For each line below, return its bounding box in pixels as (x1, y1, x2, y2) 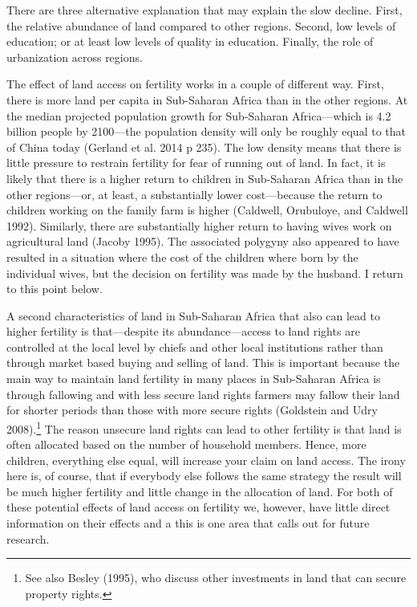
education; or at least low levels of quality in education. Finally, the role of (6, 33, 374, 50)
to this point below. (6, 280, 103, 297)
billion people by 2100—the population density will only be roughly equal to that (6, 123, 406, 140)
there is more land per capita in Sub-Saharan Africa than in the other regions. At (6, 91, 408, 108)
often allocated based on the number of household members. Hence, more (6, 436, 366, 453)
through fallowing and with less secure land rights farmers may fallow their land (6, 385, 400, 402)
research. (6, 530, 50, 547)
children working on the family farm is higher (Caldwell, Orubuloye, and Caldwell (6, 202, 408, 218)
